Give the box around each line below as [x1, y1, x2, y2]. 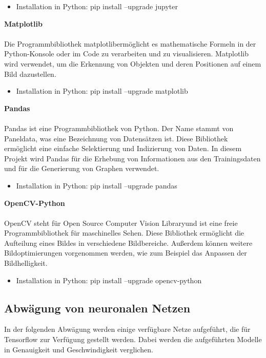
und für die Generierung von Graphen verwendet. [4, 163, 159, 174]
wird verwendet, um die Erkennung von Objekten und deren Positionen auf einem [4, 58, 261, 69]
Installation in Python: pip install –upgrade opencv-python [16, 275, 202, 285]
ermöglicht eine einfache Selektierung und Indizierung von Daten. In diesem [4, 143, 242, 154]
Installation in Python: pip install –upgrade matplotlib [16, 86, 188, 96]
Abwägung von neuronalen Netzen [4, 300, 191, 315]
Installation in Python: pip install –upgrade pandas [16, 180, 177, 191]
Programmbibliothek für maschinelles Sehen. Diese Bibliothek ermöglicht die [4, 227, 244, 238]
